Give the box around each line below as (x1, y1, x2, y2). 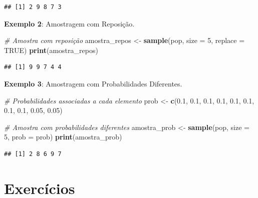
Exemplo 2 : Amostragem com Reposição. (4, 18, 135, 28)
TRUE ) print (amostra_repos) (4, 44, 98, 55)
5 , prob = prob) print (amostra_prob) (4, 131, 122, 142)
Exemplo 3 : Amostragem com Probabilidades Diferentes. (4, 78, 182, 88)
